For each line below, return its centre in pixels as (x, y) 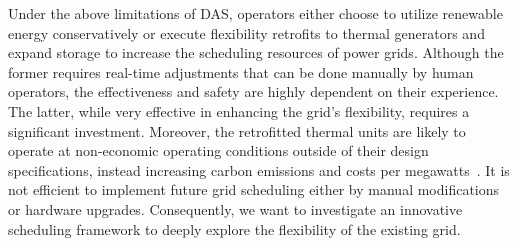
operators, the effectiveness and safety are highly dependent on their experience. (253, 91)
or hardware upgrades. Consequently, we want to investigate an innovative (235, 208)
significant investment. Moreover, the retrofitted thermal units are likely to (237, 130)
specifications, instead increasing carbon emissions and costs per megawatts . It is (259, 169)
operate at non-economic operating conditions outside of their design (218, 150)
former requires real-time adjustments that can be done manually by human (241, 71)
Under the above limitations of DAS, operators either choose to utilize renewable (255, 13)
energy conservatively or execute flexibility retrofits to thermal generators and (246, 32)
